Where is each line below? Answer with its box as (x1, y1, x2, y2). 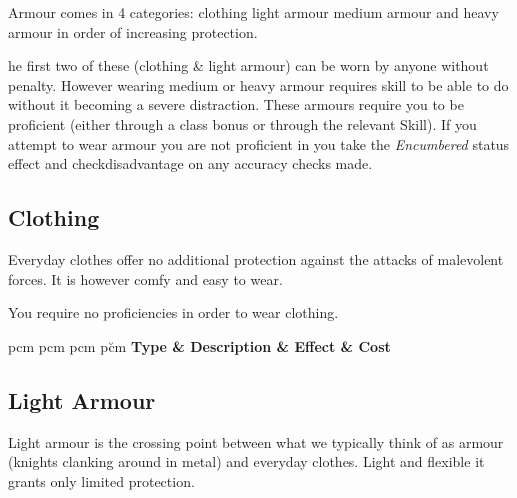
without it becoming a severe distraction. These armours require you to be (8, 94, 464, 115)
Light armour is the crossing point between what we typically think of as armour (8, 431, 504, 452)
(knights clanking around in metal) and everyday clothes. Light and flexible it (8, 451, 485, 472)
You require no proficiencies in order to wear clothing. (8, 302, 339, 323)
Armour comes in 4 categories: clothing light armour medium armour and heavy (8, 2, 499, 22)
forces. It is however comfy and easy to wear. (8, 268, 283, 289)
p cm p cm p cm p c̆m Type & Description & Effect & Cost (8, 335, 391, 356)
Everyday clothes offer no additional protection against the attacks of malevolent (8, 248, 504, 269)
